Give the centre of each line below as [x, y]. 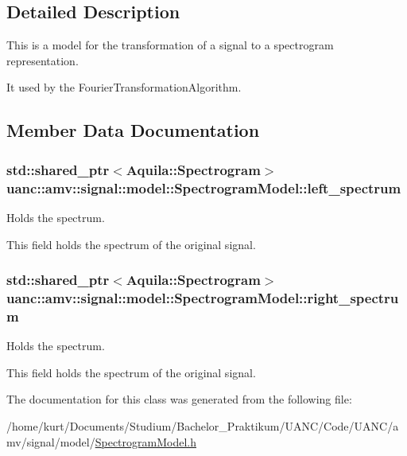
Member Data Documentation [133, 130]
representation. [43, 60]
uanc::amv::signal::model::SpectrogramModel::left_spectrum [204, 187]
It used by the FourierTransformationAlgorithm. [124, 87]
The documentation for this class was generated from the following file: [179, 399]
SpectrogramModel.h [145, 441]
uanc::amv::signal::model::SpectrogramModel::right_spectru [203, 297]
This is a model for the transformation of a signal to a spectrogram [170, 45]
